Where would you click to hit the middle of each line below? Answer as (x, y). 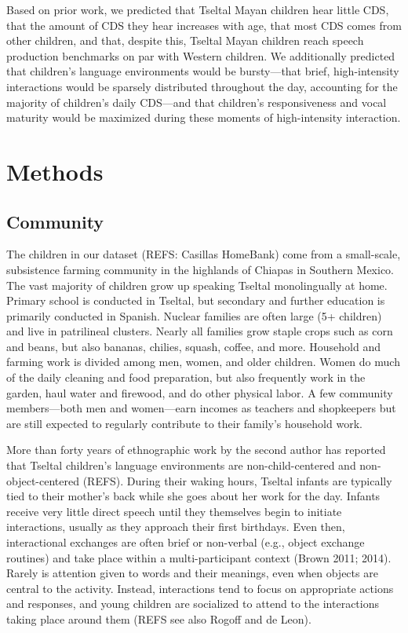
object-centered (43, 480)
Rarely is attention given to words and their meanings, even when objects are (192, 573)
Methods (55, 171)
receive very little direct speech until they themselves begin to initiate (174, 511)
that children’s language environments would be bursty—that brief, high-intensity (203, 71)
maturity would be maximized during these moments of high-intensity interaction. (204, 117)
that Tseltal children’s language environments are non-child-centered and (181, 465)
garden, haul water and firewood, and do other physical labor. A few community (200, 392)
